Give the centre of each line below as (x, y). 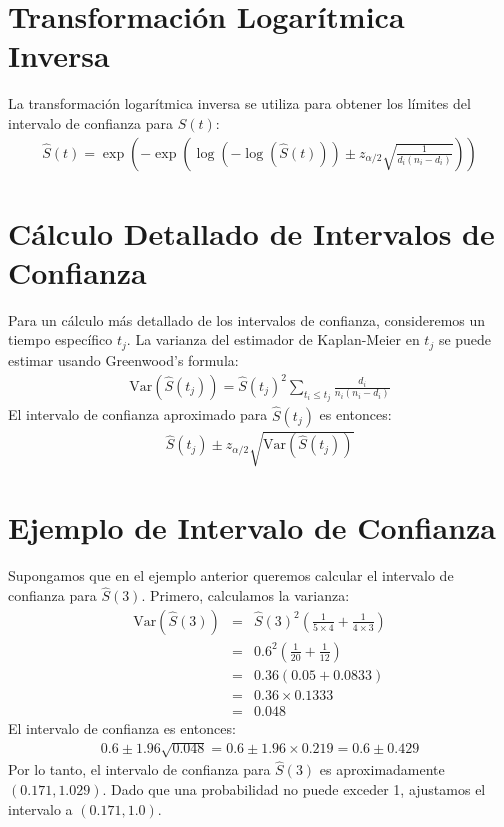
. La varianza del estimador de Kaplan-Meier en (273, 339)
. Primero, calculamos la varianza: (245, 595)
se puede (465, 339)
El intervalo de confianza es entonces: (122, 727)
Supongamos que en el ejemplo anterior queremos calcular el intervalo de (231, 575)
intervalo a (40, 808)
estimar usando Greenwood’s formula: (123, 359)
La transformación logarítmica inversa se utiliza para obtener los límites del (239, 103)
